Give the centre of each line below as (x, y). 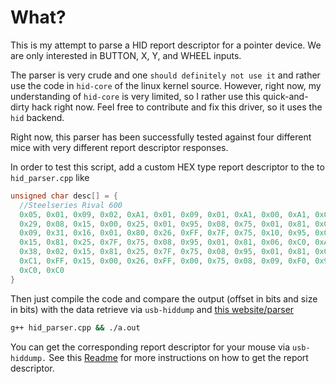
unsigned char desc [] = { (64, 196)
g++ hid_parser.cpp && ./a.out (75, 327)
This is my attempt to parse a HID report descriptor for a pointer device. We (166, 45)
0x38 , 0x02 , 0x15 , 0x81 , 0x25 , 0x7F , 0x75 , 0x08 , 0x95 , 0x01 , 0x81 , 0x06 (176, 252)
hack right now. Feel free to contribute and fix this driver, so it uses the (177, 107)
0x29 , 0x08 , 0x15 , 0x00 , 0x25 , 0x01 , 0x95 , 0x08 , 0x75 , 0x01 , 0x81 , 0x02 (176, 224)
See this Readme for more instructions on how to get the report (178, 357)
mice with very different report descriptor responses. (119, 147)
